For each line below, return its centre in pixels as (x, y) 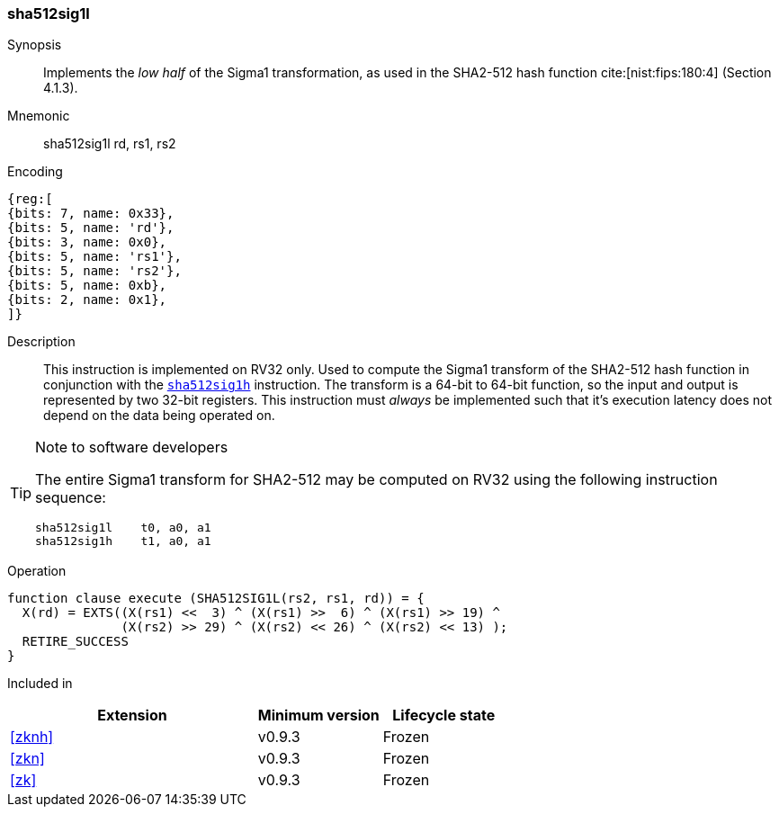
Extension (132, 716)
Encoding (35, 172)
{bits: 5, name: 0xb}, (87, 286)
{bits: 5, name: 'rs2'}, (94, 271)
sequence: (71, 498)
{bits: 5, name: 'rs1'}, (94, 257)
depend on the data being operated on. (159, 416)
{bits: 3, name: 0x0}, (87, 242)
